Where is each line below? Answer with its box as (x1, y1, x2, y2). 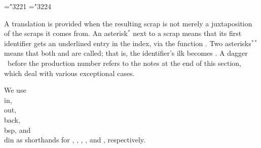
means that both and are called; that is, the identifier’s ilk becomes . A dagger (4, 48, 248, 58)
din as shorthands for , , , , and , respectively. (4, 134, 145, 145)
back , (4, 114, 20, 125)
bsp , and (4, 124, 31, 135)
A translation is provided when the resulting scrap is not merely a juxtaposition (4, 18, 252, 28)
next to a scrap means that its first (133, 28, 242, 39)
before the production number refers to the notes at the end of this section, (7, 57, 241, 68)
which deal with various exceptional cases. (4, 67, 135, 78)
